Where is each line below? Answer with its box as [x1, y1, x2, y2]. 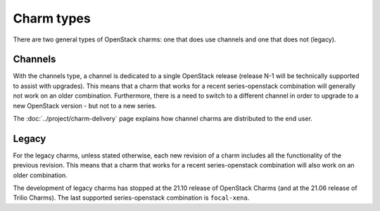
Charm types [13, 11, 91, 26]
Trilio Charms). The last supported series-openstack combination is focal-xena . [13, 193, 250, 202]
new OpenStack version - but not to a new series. [13, 101, 157, 110]
